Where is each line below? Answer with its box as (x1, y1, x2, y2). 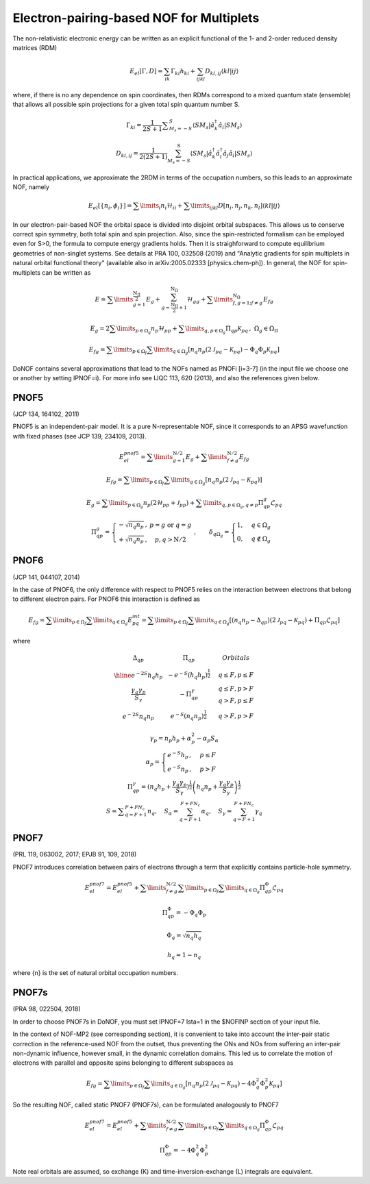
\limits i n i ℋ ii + (139, 202, 183, 211)
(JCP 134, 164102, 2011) (12, 410, 80, 418)
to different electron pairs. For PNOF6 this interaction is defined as (12, 595, 200, 603)
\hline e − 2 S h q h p (114, 670, 163, 680)
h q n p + (196, 783, 219, 793)
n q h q (186, 932, 201, 941)
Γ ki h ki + (170, 67, 196, 77)
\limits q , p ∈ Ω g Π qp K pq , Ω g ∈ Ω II (185, 324, 279, 335)
